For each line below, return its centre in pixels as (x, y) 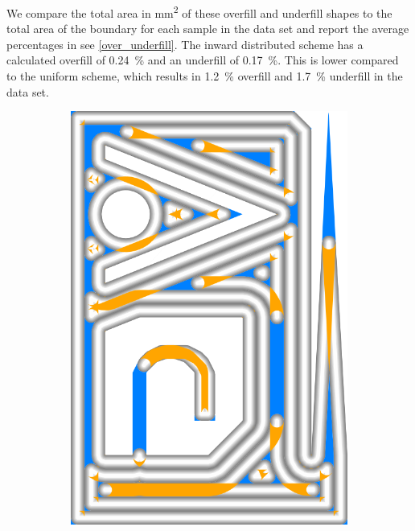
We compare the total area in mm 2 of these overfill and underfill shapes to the (199, 12)
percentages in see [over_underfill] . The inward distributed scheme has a (185, 44)
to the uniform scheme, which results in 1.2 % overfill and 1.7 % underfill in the (205, 76)
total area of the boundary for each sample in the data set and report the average (208, 29)
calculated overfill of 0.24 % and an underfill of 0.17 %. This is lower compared (203, 60)
